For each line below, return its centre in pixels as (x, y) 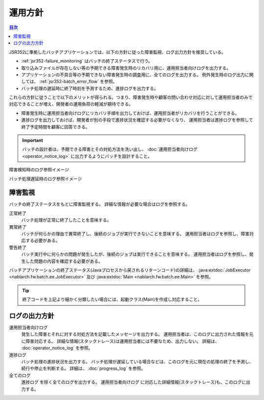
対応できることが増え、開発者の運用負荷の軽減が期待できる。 (71, 104)
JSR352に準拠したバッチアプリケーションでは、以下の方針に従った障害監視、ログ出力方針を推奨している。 (117, 52)
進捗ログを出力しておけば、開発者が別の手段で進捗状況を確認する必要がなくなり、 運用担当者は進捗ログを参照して (137, 120)
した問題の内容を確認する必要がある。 (64, 261)
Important (33, 140)
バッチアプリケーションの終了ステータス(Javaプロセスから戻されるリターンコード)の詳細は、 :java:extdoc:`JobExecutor (130, 270)
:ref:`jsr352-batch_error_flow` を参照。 (78, 82)
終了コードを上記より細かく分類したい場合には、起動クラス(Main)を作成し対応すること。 (112, 299)
